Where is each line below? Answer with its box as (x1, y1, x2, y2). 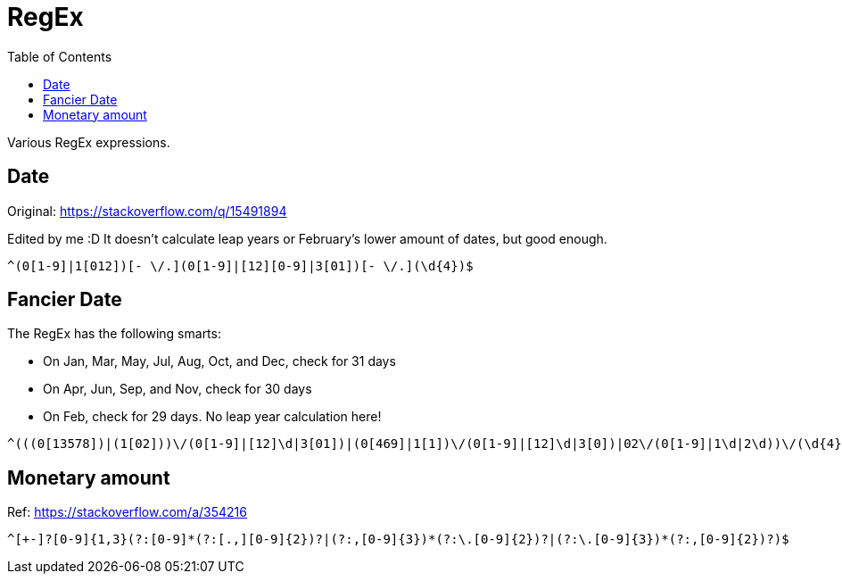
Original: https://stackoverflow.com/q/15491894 (7, 203, 287, 219)
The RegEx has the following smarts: (7, 326, 221, 342)
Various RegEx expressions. (7, 134, 170, 150)
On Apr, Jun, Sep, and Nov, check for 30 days (43, 381, 312, 397)
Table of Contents (7, 48, 112, 64)
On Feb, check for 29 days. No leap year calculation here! (43, 409, 382, 425)
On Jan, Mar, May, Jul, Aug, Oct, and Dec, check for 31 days (43, 353, 396, 369)
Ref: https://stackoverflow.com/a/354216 (7, 504, 247, 520)
